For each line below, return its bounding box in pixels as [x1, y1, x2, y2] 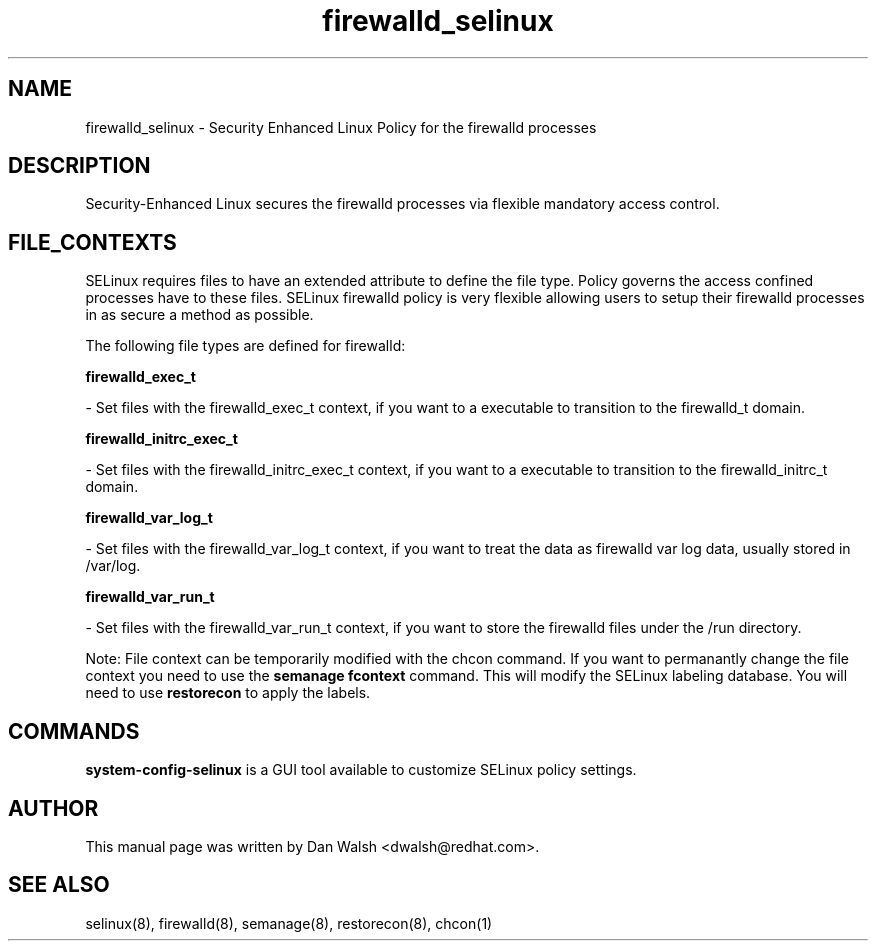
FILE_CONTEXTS [8, 229, 177, 255]
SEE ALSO [8, 872, 110, 898]
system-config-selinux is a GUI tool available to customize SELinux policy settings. [85, 761, 637, 779]
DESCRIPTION [8, 153, 151, 179]
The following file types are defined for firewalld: [85, 337, 406, 355]
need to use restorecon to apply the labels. [85, 684, 371, 702]
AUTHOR [8, 795, 99, 821]
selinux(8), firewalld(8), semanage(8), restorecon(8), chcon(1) [85, 914, 493, 932]
